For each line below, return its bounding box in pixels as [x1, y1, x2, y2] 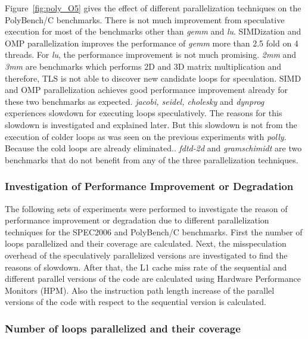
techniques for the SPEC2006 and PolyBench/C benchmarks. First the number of [5, 225, 303, 238]
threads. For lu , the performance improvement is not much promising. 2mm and [5, 48, 297, 61]
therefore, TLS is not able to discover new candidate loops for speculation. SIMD [5, 71, 301, 84]
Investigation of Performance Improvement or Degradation [5, 179, 294, 194]
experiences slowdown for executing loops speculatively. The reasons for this [5, 107, 282, 119]
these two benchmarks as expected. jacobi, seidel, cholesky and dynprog [5, 95, 265, 107]
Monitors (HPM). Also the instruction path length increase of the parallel [5, 284, 275, 296]
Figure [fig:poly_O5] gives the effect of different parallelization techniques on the [5, 2, 301, 14]
